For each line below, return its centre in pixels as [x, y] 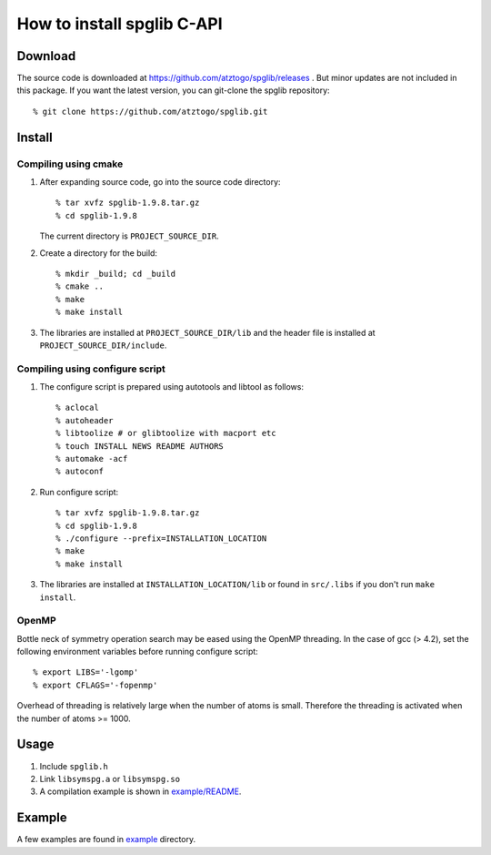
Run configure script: [79, 492]
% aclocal [77, 408]
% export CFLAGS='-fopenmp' [95, 685]
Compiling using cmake [70, 164]
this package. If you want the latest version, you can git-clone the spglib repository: [174, 90]
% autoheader [85, 420]
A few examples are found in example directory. [106, 840]
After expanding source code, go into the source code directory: [160, 182]
